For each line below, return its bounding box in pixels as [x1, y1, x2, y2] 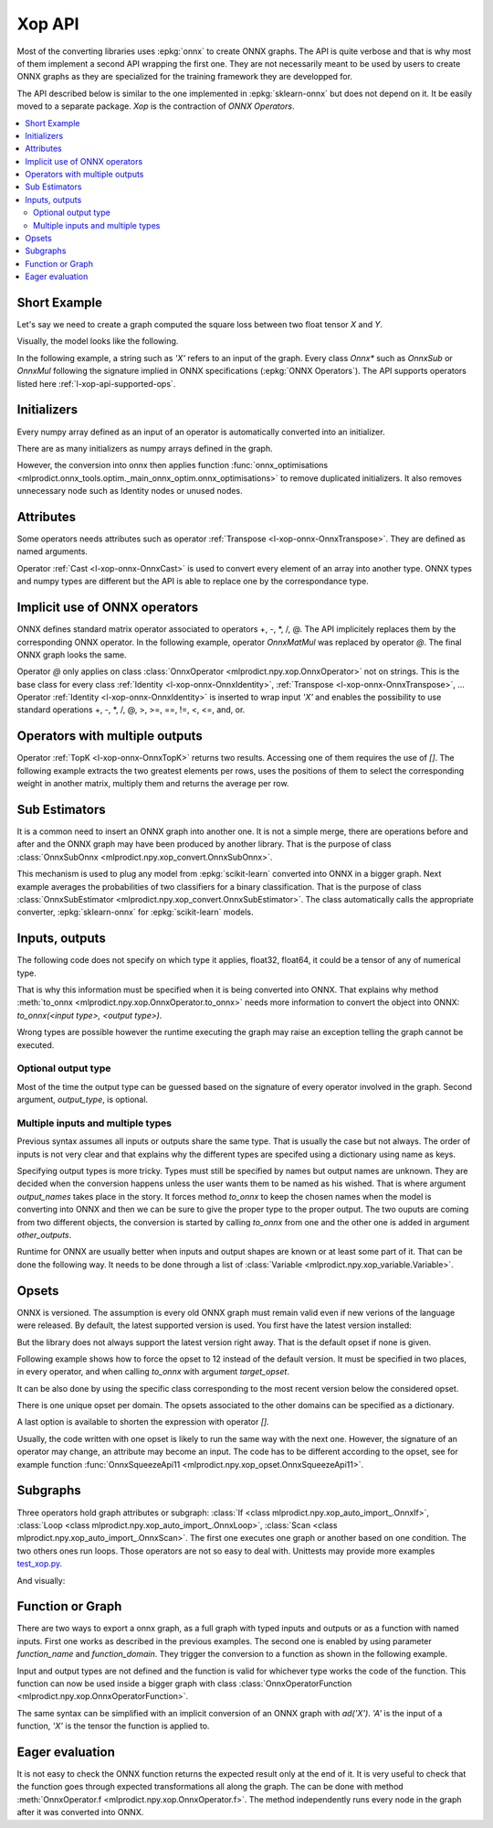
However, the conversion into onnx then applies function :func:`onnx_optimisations [16, 460, 329, 471]
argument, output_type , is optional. [16, 1094, 149, 1106]
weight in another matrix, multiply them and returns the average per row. [16, 778, 289, 789]
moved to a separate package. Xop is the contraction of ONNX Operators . [16, 101, 295, 112]
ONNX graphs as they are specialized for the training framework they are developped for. [16, 71, 353, 82]
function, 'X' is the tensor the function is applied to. [16, 1720, 210, 1732]
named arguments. [16, 546, 89, 557]
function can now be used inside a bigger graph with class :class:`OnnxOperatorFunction [16, 1678, 352, 1689]
